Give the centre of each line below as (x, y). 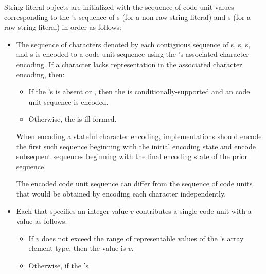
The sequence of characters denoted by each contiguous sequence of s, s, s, (133, 44)
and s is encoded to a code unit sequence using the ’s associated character (132, 54)
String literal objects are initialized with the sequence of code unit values (119, 7)
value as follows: (42, 221)
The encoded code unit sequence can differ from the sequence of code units (134, 183)
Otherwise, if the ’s (59, 265)
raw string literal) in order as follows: (63, 27)
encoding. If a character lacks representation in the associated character (129, 64)
